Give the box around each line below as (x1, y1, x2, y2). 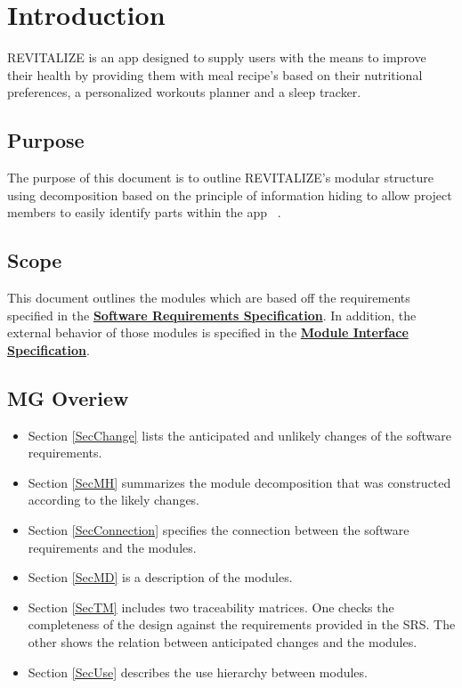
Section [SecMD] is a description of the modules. (28, 568, 293, 587)
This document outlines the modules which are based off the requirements (7, 288, 410, 307)
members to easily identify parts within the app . (7, 203, 281, 222)
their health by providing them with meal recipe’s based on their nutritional (7, 65, 423, 84)
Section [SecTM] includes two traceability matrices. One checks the (28, 597, 394, 616)
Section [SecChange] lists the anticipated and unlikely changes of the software (28, 425, 451, 444)
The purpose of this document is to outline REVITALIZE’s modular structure (7, 168, 434, 187)
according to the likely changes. (28, 490, 200, 509)
